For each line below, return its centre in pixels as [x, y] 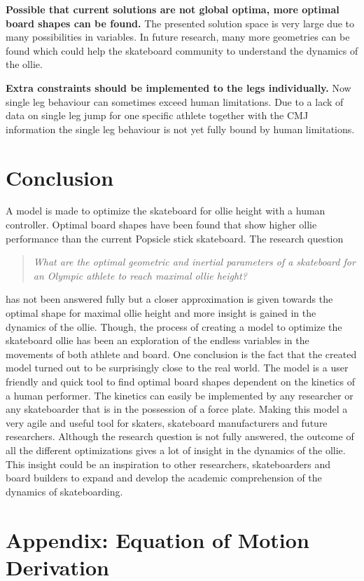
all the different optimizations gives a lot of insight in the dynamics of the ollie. [176, 450]
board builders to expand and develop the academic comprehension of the [164, 478]
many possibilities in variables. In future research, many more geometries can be [178, 37]
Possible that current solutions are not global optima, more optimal [173, 9]
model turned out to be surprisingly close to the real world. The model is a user [177, 368]
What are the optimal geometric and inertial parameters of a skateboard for [194, 262]
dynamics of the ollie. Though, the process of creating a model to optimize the [174, 326]
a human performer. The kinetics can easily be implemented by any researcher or [180, 395]
